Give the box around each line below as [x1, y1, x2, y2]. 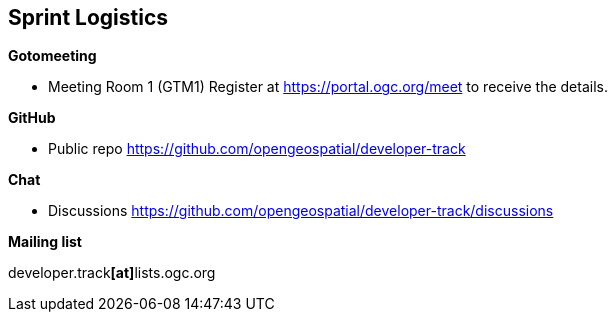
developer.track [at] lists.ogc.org [8, 264, 216, 282]
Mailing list [8, 233, 82, 251]
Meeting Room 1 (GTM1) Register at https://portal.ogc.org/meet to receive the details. [48, 78, 608, 96]
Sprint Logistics [8, 5, 169, 30]
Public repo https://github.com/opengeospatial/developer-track [48, 140, 466, 158]
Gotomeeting [8, 47, 97, 65]
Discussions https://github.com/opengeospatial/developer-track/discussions [48, 202, 554, 220]
